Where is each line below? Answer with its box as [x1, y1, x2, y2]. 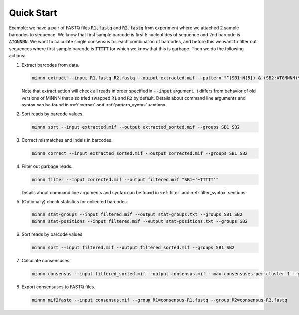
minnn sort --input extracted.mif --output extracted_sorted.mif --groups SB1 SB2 [32, 124, 240, 130]
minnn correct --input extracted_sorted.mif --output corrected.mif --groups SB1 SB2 [32, 150, 248, 156]
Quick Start [9, 7, 57, 18]
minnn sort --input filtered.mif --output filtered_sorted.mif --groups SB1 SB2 [32, 245, 235, 251]
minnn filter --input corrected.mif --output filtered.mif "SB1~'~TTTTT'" [32, 177, 219, 182]
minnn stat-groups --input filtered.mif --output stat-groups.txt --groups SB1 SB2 [32, 211, 243, 217]
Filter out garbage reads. [21, 163, 73, 169]
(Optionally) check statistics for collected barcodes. [21, 198, 128, 204]
